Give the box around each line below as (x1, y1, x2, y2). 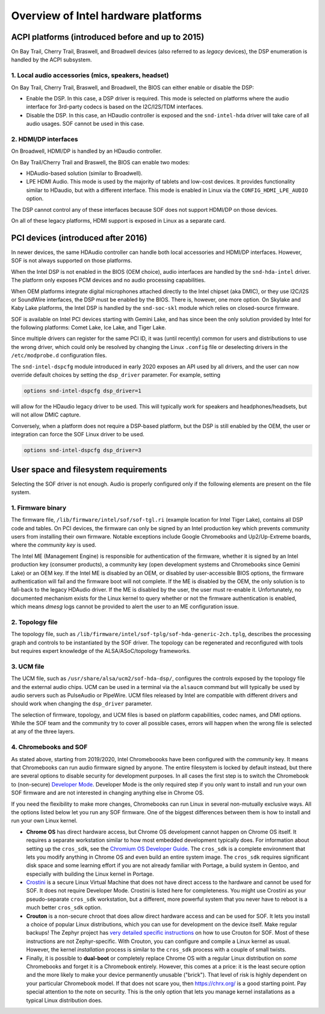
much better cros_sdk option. (26, 904, 102, 911)
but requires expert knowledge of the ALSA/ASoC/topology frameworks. (11, 648, 191, 654)
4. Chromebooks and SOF (11, 743, 88, 752)
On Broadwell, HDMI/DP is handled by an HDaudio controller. (11, 147, 162, 155)
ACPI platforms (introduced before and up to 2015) (11, 32, 205, 42)
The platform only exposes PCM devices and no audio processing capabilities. (11, 277, 206, 284)
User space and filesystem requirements (11, 464, 167, 475)
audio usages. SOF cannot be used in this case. (26, 120, 144, 128)
